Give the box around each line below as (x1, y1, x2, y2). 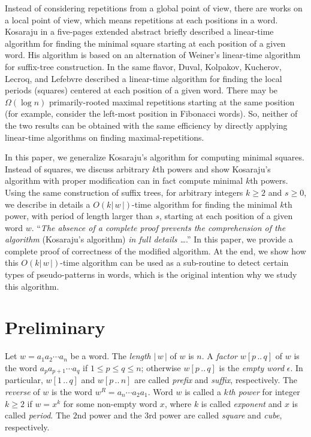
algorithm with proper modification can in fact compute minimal (5, 174, 243, 187)
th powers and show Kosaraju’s (156, 162, 271, 175)
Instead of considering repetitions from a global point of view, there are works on (5, 2, 303, 14)
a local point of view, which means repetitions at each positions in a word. (5, 13, 278, 26)
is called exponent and (201, 397, 282, 409)
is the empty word (219, 361, 285, 374)
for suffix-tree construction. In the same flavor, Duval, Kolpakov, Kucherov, (5, 60, 282, 72)
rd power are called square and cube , (149, 409, 282, 421)
